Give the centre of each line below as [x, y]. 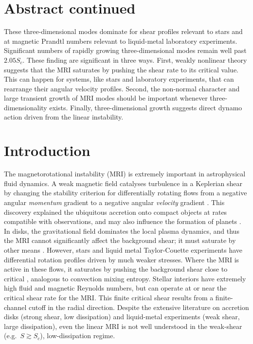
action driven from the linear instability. [64, 117]
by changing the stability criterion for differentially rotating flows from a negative [126, 193]
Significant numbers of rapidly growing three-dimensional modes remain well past [125, 50]
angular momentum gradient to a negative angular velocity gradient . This [114, 202]
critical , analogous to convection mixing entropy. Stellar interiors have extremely [125, 278]
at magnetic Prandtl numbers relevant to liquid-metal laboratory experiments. [121, 41]
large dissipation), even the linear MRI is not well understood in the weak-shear [123, 326]
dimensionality [26, 107]
